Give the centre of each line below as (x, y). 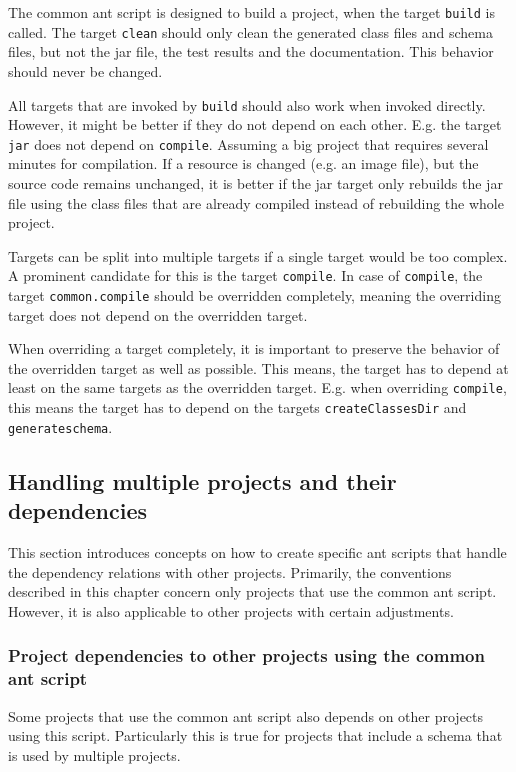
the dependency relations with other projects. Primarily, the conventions (230, 571)
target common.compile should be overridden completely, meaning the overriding (254, 295)
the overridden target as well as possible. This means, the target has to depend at (258, 367)
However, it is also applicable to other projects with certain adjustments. (231, 610)
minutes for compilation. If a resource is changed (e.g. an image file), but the (243, 163)
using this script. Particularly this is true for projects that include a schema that (255, 735)
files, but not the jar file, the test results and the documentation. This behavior (251, 51)
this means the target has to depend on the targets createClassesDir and (237, 407)
